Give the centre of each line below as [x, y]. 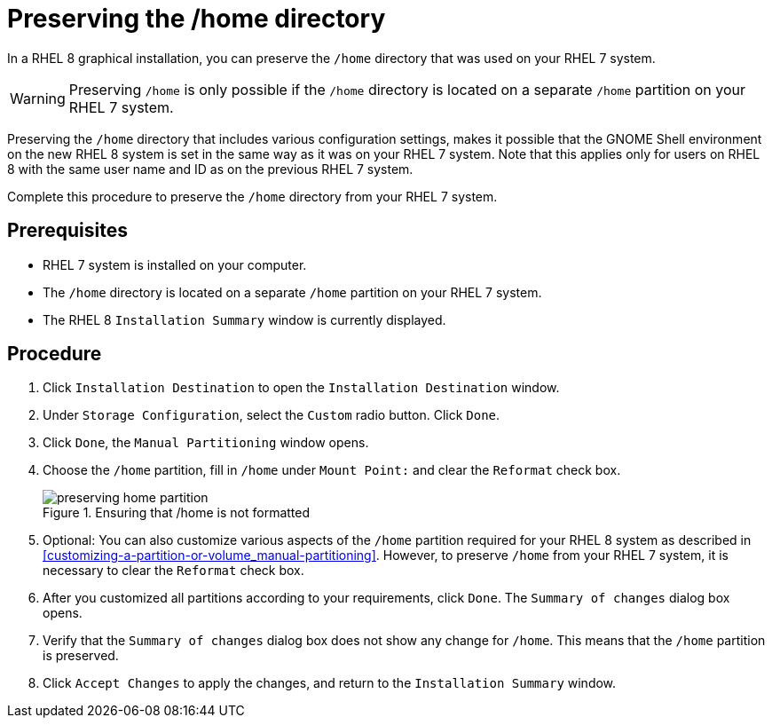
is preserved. [81, 656]
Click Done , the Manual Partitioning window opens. [206, 443]
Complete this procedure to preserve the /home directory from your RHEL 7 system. [252, 196]
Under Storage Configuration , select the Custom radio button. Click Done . [272, 415]
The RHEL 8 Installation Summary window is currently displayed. [244, 319]
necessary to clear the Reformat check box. [173, 571]
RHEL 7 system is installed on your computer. [175, 264]
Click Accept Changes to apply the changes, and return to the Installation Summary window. [330, 683]
